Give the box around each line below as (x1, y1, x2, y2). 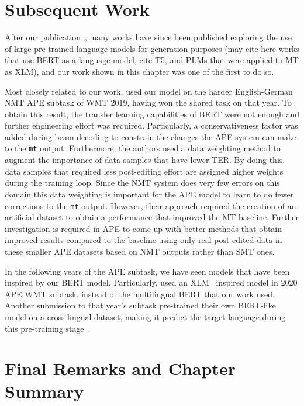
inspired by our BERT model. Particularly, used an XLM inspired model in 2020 (5, 276, 298, 289)
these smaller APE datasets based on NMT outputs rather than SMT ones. (5, 245, 275, 257)
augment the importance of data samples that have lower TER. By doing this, (5, 154, 285, 166)
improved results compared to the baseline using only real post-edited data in (5, 234, 282, 246)
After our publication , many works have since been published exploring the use (5, 31, 292, 43)
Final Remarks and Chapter (5, 356, 236, 380)
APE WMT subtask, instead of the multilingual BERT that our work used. (5, 287, 275, 300)
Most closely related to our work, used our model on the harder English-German (5, 85, 293, 97)
